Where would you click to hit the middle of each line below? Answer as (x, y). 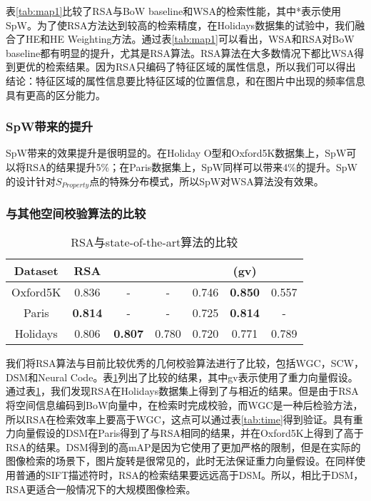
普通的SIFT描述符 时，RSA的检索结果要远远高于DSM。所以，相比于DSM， (189, 474)
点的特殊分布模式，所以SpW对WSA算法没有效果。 (207, 181)
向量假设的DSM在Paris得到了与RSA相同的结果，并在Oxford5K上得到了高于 (189, 433)
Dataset (36, 271)
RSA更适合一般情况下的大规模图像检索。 (101, 489)
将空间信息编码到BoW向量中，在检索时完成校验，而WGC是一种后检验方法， (184, 405)
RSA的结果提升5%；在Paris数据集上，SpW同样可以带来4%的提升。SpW (191, 166)
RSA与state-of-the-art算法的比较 (154, 242)
